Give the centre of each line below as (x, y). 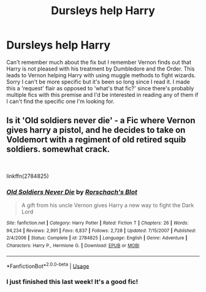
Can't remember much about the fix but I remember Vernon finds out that (99, 62)
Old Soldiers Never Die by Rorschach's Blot (72, 192)
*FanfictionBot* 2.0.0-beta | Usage (48, 266)
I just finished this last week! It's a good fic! (72, 282)
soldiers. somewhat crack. (58, 149)
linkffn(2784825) (28, 176)
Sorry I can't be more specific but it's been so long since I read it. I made (98, 82)
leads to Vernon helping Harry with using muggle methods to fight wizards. (101, 75)
